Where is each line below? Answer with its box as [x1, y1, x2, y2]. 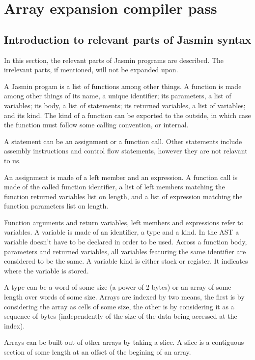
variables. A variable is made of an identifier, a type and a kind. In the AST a [4, 227, 239, 237]
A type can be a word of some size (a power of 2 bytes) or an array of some [4, 282, 231, 292]
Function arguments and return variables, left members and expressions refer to [4, 217, 244, 227]
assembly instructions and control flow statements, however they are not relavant [4, 146, 248, 156]
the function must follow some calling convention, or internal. [4, 120, 189, 130]
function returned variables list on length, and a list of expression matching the [4, 191, 243, 201]
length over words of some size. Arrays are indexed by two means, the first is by [4, 292, 245, 302]
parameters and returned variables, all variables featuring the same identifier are [4, 246, 246, 256]
